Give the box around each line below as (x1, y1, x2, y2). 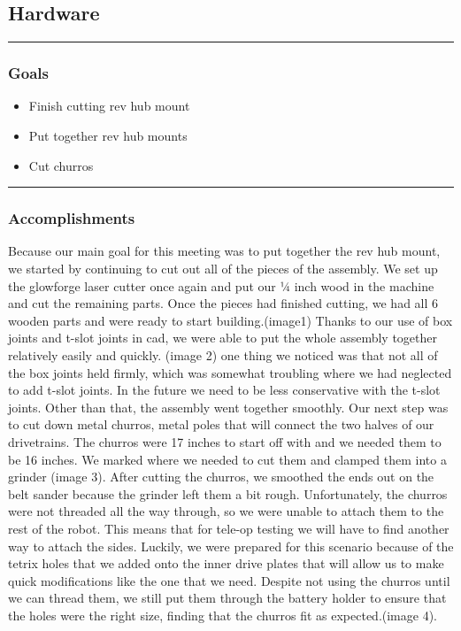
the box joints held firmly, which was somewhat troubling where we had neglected (8, 363, 452, 381)
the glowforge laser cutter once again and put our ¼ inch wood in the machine (8, 276, 434, 295)
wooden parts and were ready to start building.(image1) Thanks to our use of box (8, 311, 453, 329)
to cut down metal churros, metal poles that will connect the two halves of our (8, 415, 434, 434)
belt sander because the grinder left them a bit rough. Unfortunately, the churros (8, 484, 448, 503)
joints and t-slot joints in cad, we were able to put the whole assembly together (8, 328, 437, 347)
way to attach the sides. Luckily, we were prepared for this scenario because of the (8, 536, 454, 555)
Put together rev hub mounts (28, 127, 188, 145)
